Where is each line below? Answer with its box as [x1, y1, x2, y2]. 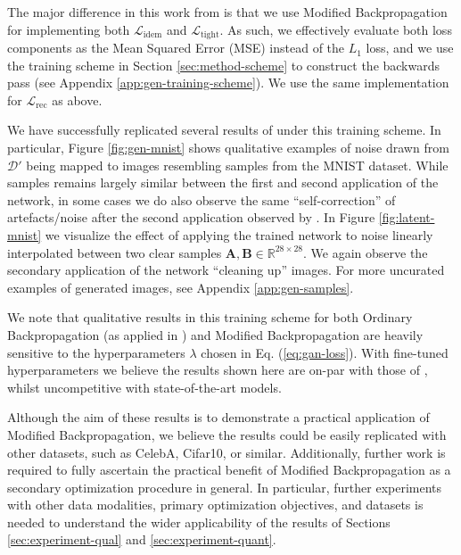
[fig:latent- [378, 208, 435, 227]
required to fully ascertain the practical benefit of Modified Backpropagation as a [7, 460, 451, 479]
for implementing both [7, 20, 130, 38]
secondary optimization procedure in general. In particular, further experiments [7, 477, 442, 496]
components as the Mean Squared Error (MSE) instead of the [7, 38, 345, 57]
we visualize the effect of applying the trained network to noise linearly [45, 225, 433, 244]
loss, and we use [366, 38, 454, 57]
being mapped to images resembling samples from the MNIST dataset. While [26, 155, 449, 174]
